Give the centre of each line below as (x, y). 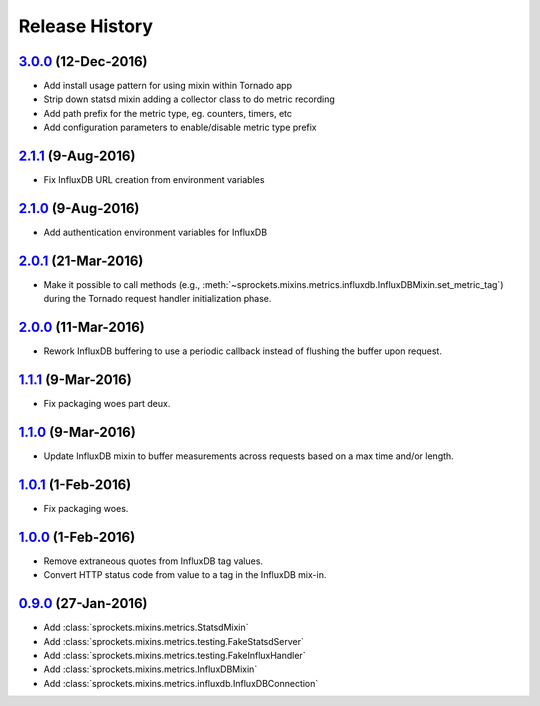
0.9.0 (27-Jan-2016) (83, 603)
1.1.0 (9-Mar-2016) (77, 431)
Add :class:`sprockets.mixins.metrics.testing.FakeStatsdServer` (174, 641)
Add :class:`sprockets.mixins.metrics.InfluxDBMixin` (150, 669)
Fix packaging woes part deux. (107, 404)
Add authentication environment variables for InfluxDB (155, 232)
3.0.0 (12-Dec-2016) (83, 61)
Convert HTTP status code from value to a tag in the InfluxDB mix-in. (185, 575)
